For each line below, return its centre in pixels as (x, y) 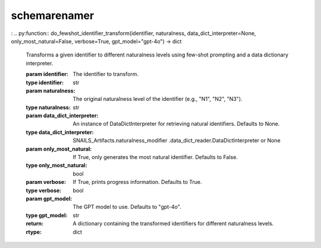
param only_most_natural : (59, 149)
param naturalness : (51, 90)
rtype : (34, 232)
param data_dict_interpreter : (62, 116)
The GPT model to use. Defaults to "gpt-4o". (127, 207)
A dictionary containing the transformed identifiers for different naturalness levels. (173, 224)
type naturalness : (48, 107)
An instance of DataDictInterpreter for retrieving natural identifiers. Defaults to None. (176, 124)
